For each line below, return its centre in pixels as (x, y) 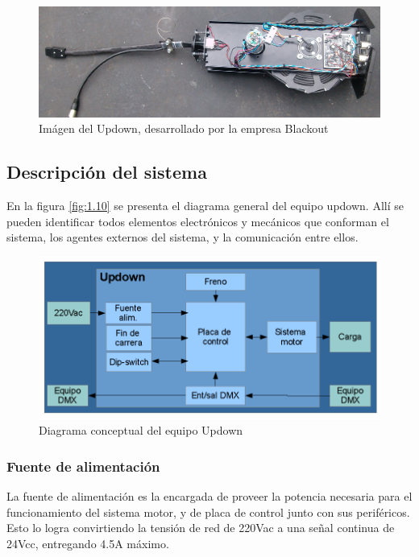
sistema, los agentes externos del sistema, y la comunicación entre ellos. (183, 237)
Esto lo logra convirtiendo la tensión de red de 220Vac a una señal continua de (201, 528)
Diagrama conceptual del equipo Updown (141, 430)
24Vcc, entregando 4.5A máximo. (88, 543)
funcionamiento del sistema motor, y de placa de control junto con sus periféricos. (208, 512)
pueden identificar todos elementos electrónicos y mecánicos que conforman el (198, 221)
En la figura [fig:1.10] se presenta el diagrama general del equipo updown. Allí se (205, 206)
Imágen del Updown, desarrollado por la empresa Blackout (184, 128)
